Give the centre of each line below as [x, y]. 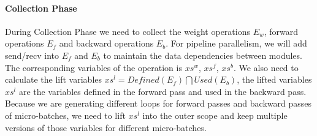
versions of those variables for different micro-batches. [106, 127]
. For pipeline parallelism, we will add [236, 43]
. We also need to [266, 67]
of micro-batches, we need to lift [65, 115]
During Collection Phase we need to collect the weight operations [128, 31]
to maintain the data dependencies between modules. [203, 55]
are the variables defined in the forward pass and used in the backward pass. [162, 91]
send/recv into [32, 55]
